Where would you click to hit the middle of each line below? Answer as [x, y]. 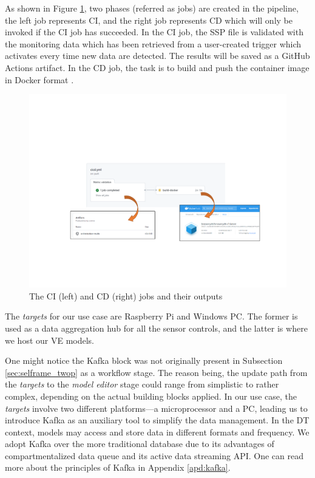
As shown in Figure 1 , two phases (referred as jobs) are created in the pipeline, [152, 8]
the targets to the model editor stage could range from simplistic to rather [142, 384]
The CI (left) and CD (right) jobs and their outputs [126, 295]
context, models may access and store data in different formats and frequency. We [157, 432]
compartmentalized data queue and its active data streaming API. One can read [154, 455]
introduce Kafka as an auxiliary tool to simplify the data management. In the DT [157, 420]
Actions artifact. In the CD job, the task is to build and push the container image [157, 67]
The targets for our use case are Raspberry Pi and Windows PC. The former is [151, 316]
